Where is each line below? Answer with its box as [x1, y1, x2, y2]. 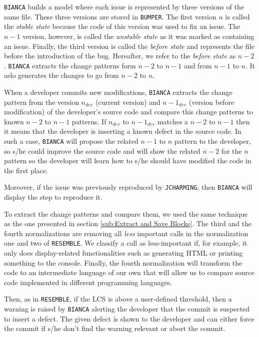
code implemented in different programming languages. [4, 277, 172, 287]
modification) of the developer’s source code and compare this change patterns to [4, 106, 253, 117]
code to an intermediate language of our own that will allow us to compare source [4, 267, 254, 278]
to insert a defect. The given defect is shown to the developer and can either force [4, 313, 254, 324]
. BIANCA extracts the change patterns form [4, 60, 136, 70]
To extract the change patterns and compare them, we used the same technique [4, 208, 248, 219]
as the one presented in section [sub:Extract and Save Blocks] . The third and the [4, 218, 252, 229]
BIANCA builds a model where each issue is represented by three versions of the [4, 1, 244, 11]
